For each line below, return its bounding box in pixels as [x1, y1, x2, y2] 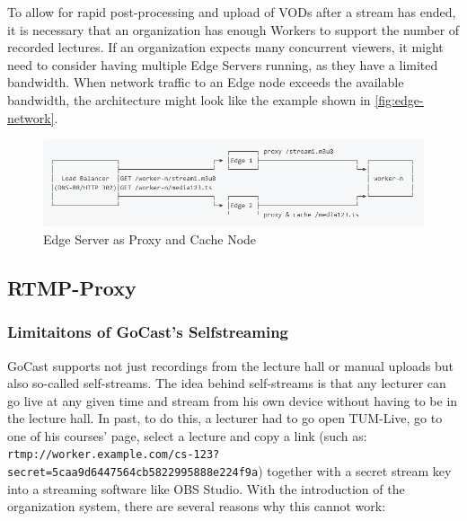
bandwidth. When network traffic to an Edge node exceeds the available [7, 73, 404, 92]
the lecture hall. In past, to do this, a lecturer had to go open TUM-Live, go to [7, 409, 443, 428]
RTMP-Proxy [7, 273, 137, 301]
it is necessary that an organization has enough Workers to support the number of [7, 20, 460, 39]
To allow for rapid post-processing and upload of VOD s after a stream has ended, [7, 3, 456, 21]
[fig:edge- [374, 90, 424, 109]
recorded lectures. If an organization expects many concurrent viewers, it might [7, 38, 444, 57]
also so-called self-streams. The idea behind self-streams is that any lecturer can [7, 374, 446, 393]
